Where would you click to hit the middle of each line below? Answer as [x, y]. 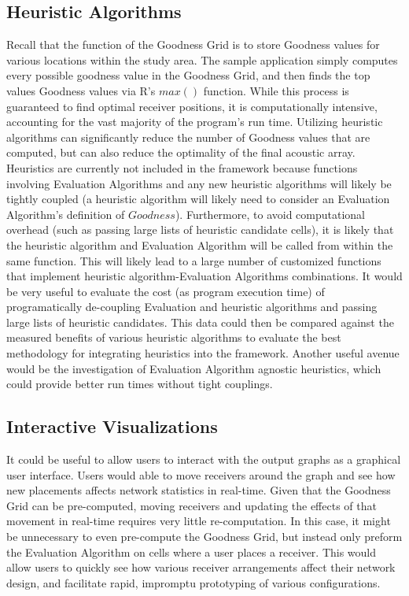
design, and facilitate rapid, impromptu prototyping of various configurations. [193, 582]
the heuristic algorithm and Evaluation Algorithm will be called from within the [200, 244]
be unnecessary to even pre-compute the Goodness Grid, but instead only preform [204, 537]
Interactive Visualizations [112, 426]
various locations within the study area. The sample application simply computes [202, 59]
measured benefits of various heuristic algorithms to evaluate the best [174, 337]
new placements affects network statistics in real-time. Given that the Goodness [199, 490]
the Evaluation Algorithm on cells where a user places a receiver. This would [192, 552]
